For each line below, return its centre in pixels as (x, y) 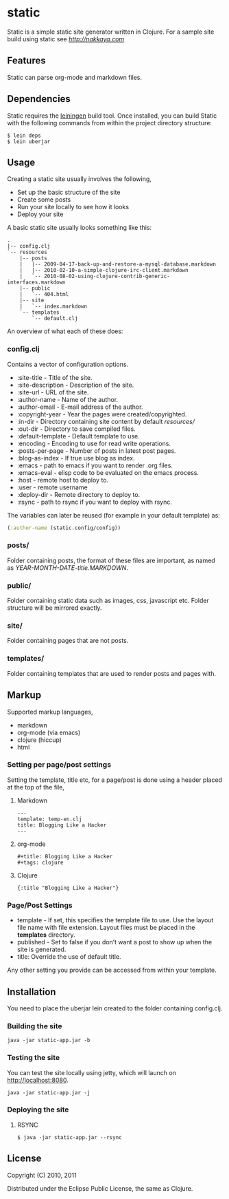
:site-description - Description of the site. (75, 385)
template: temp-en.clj (49, 819)
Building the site (35, 1026)
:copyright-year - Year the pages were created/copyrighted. (102, 414)
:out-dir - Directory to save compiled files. (76, 429)
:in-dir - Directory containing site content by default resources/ (106, 421)
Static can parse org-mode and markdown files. (75, 77)
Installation (32, 991)
